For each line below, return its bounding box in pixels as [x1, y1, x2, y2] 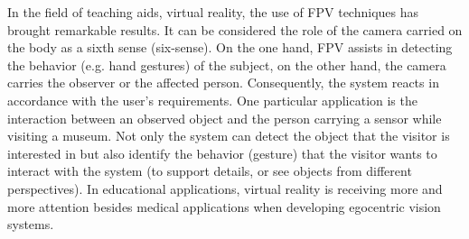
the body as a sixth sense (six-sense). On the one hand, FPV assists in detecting [7, 38, 453, 57]
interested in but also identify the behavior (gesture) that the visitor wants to [7, 143, 437, 162]
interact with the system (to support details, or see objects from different [7, 161, 412, 180]
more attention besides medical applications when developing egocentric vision [7, 197, 441, 216]
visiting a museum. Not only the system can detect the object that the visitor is [7, 126, 450, 145]
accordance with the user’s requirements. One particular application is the [7, 90, 417, 109]
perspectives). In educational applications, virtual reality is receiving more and [7, 179, 443, 198]
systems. [7, 215, 54, 234]
